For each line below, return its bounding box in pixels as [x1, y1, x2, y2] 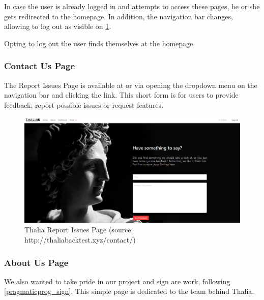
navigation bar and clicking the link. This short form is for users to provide [4, 89, 239, 100]
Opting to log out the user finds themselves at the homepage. [4, 38, 195, 48]
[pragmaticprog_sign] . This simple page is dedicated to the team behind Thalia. [4, 286, 254, 296]
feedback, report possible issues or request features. [4, 99, 163, 110]
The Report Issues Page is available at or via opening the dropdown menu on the [4, 79, 257, 90]
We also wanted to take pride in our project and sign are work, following [4, 276, 230, 286]
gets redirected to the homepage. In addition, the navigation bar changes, [4, 11, 233, 21]
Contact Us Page [4, 59, 75, 72]
